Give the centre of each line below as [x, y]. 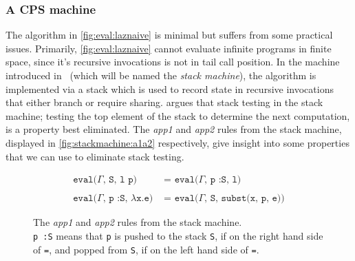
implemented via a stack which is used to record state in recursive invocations [170, 88]
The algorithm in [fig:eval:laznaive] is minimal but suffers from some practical [169, 35]
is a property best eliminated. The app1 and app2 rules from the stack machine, [174, 129]
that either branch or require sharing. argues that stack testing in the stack [164, 102]
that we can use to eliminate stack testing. [95, 156]
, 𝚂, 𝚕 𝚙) [120, 180]
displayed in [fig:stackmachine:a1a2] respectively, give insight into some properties [177, 142]
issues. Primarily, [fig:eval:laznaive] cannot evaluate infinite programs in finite [169, 48]
